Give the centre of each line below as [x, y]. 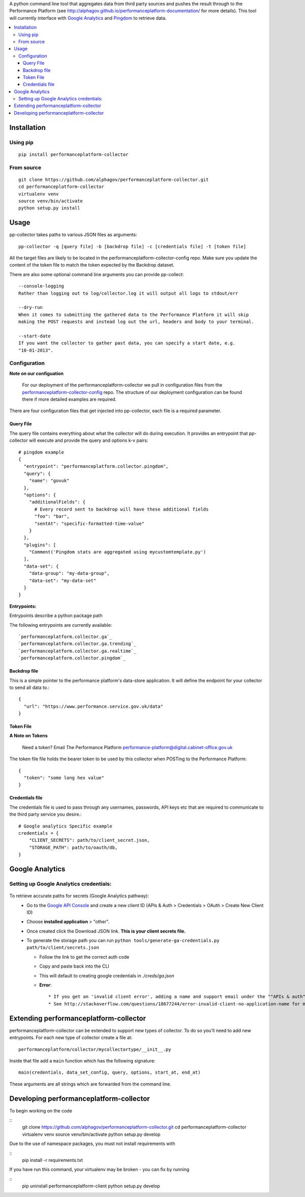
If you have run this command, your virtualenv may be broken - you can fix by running [99, 1169]
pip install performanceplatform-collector [73, 154]
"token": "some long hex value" [64, 778]
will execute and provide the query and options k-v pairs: [88, 440]
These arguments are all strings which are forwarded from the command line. [90, 1084]
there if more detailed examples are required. [69, 400]
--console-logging [41, 286]
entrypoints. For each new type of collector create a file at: [71, 1038]
